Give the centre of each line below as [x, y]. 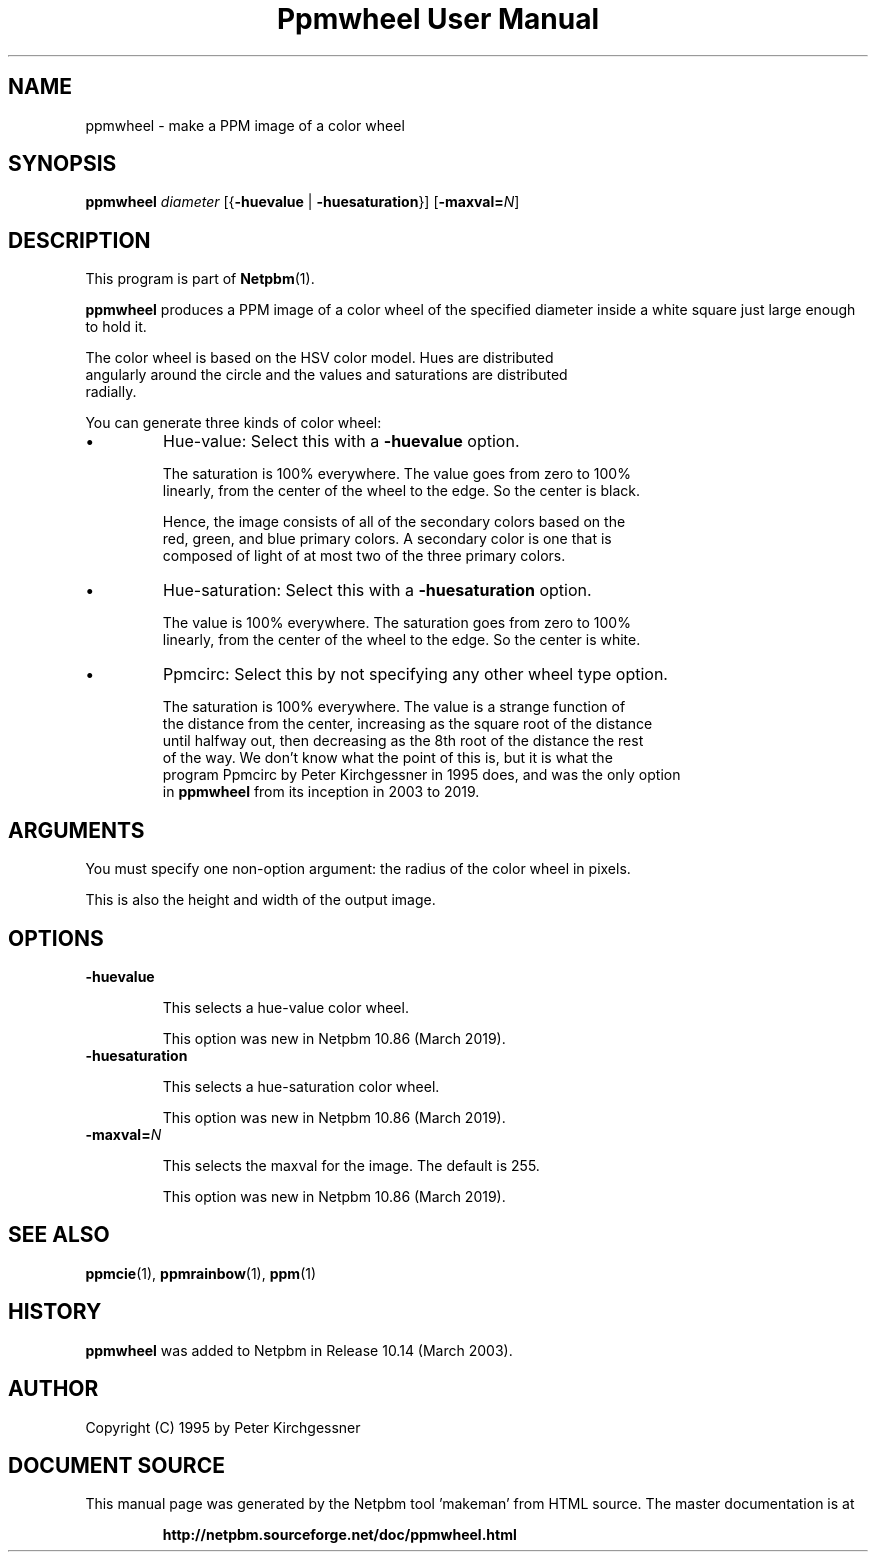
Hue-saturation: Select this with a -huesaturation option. [377, 590]
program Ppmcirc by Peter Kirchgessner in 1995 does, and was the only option [421, 775]
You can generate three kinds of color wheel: [233, 423]
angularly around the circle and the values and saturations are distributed [326, 375]
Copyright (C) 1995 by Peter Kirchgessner [223, 1427]
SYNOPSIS [62, 164]
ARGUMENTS [76, 830]
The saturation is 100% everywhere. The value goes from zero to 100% [396, 474]
